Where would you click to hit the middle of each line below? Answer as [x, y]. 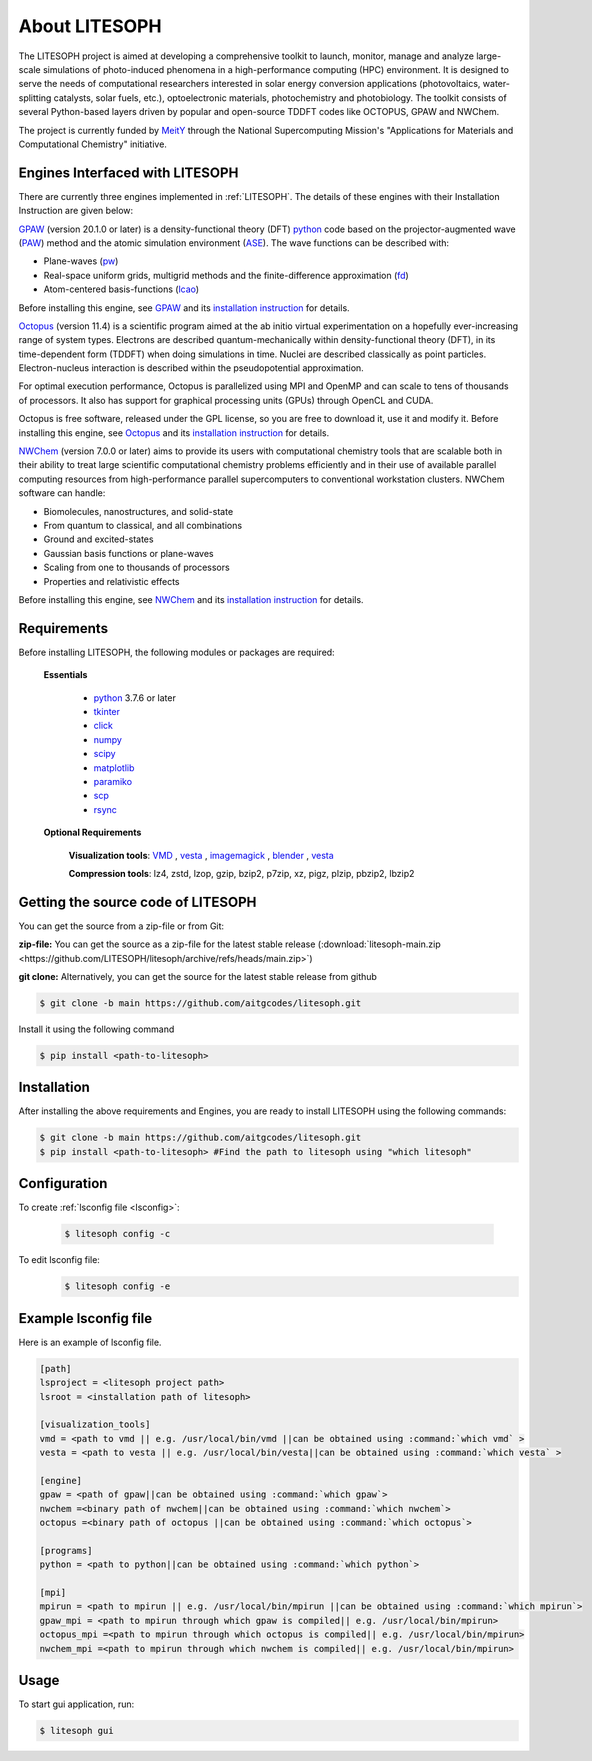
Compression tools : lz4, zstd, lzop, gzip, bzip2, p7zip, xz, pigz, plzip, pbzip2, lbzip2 [241, 873]
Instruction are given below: [76, 211]
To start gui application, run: [76, 1704]
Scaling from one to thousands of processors [136, 567]
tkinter [106, 712]
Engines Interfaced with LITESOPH [128, 172]
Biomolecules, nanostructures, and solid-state [138, 511]
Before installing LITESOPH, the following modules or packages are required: [176, 652]
